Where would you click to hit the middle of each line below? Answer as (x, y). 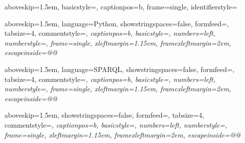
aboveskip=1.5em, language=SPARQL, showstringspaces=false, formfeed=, (120, 69)
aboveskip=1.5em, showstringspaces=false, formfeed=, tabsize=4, (104, 115)
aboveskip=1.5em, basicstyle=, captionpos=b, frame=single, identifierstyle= (121, 6)
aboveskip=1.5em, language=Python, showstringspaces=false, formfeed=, (117, 23)
